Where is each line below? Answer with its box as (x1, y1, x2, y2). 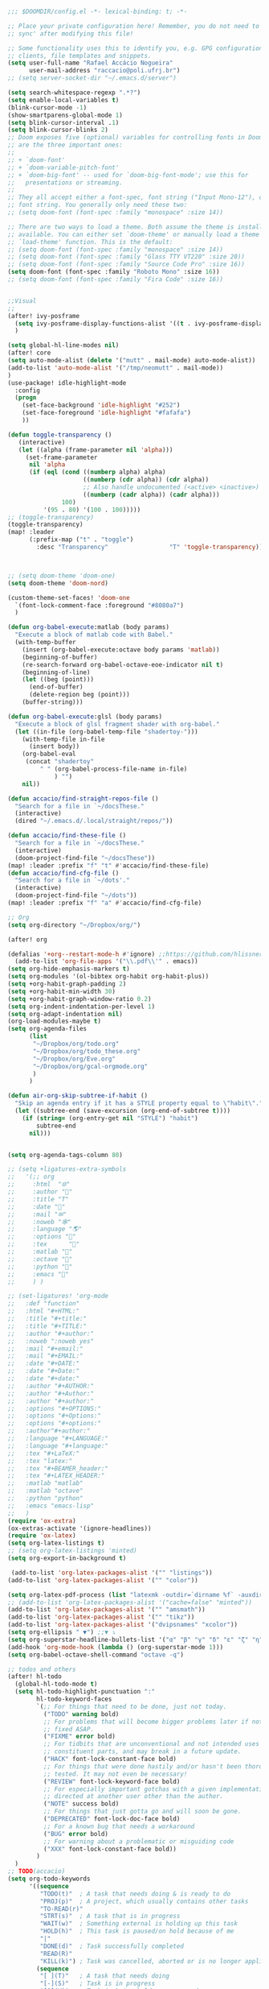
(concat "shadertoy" (25, 758, 94, 766)
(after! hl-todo (7, 1673, 62, 1681)
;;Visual (7, 296, 37, 305)
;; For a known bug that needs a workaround (43, 1822, 195, 1830)
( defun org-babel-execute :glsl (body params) (7, 713, 162, 721)
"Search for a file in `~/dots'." (14, 876, 130, 885)
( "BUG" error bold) (43, 1830, 109, 1838)
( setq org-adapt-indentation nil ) (7, 1010, 124, 1018)
